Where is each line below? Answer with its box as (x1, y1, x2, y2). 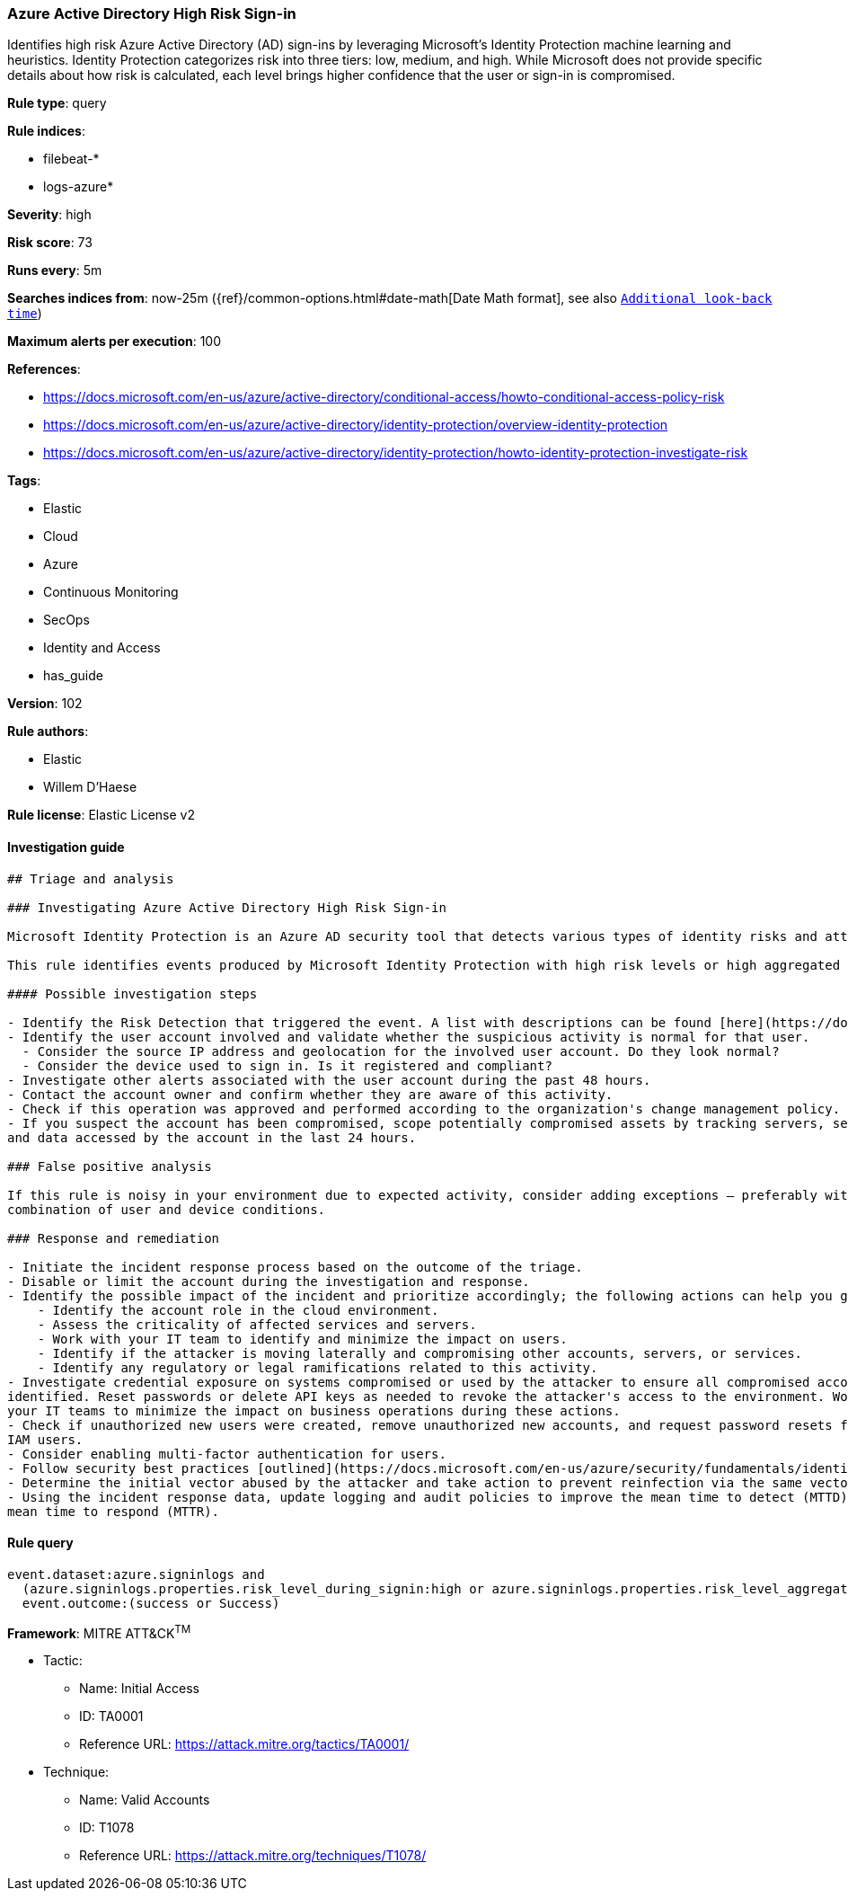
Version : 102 (7, 696, 83, 712)
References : (7, 361, 81, 377)
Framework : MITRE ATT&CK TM (7, 1622, 191, 1641)
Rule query (7, 1535, 74, 1551)
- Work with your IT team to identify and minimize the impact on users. (37, 1331, 568, 1346)
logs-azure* (43, 179, 114, 195)
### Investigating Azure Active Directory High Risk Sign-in (7, 900, 446, 915)
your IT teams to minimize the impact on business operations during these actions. (7, 1403, 621, 1418)
